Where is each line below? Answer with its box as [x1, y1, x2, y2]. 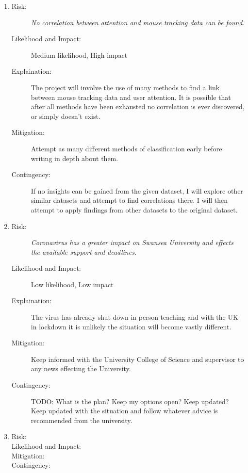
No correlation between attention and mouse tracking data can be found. [31, 17, 245, 27]
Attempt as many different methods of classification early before [31, 143, 222, 153]
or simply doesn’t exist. [31, 111, 100, 121]
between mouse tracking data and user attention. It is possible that [31, 92, 231, 102]
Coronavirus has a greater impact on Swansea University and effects [31, 237, 233, 247]
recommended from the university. [31, 415, 132, 425]
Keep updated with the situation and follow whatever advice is [31, 406, 218, 416]
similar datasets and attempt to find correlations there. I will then [31, 195, 228, 205]
